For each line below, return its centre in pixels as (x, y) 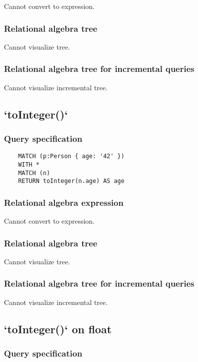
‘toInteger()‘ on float (58, 329)
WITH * (29, 164)
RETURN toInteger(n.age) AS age (71, 181)
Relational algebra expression (64, 202)
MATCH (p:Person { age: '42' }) (71, 156)
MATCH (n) (34, 173)
